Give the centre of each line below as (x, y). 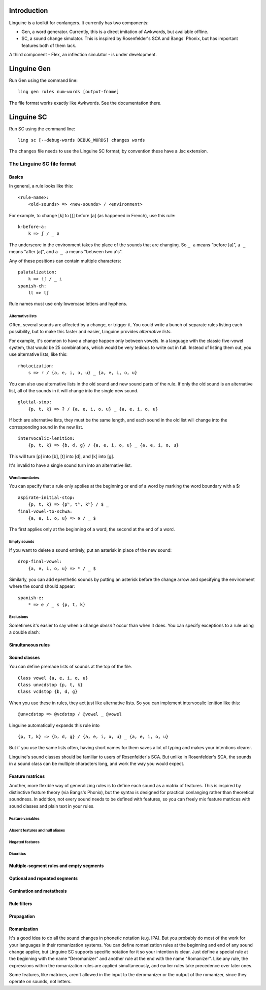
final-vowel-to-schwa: (45, 511)
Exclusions (19, 617)
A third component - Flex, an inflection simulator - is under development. (83, 55)
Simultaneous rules (30, 645)
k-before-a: (32, 227)
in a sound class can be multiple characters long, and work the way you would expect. (97, 764)
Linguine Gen (30, 68)
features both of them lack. (49, 45)
